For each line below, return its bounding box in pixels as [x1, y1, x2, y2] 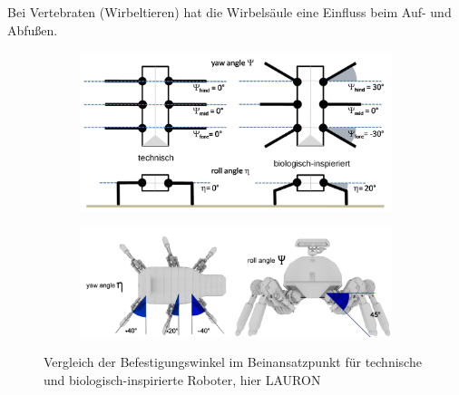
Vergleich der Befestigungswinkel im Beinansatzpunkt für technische [44, 352, 422, 371]
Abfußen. [7, 20, 58, 39]
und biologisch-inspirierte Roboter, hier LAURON [44, 370, 321, 389]
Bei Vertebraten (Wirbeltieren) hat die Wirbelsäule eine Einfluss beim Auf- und [7, 3, 452, 21]
